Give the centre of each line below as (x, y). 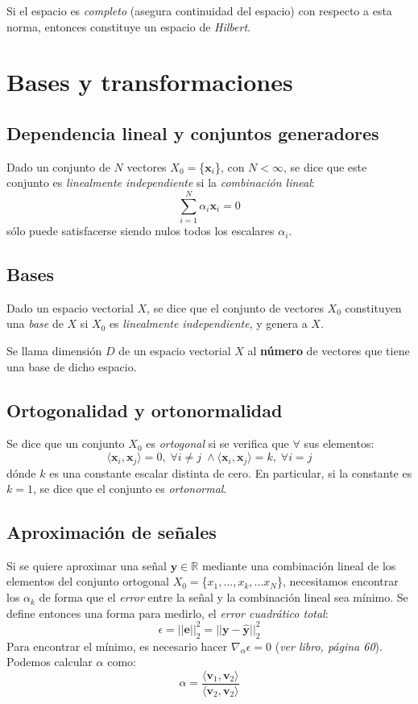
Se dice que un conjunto (66, 443)
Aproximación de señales (112, 532)
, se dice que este (325, 166)
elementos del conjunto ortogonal (88, 581)
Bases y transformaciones (150, 82)
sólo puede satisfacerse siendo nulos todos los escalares (141, 231)
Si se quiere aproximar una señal (87, 565)
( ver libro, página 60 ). (329, 646)
